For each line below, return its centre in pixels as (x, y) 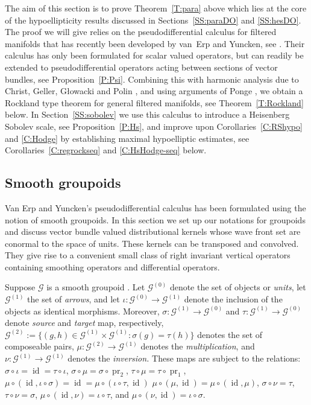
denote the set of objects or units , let (238, 287)
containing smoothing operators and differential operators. (112, 266)
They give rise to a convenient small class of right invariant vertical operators (148, 255)
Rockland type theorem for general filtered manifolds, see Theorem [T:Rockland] (154, 102)
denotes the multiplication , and (198, 346)
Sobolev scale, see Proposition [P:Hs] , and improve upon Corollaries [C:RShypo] (154, 126)
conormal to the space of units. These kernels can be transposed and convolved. (152, 243)
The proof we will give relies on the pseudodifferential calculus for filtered (141, 32)
